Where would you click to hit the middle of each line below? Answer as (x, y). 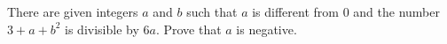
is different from (295, 11)
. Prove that (188, 29)
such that (212, 11)
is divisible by (102, 29)
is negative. (267, 29)
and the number (396, 11)
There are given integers (73, 11)
